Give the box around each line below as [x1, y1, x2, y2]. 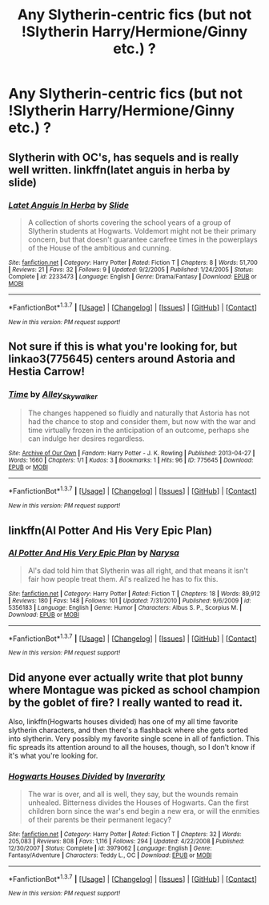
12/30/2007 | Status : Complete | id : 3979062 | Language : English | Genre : [8, 844, 212, 852]
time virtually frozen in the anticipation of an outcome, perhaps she [27, 426, 250, 435]
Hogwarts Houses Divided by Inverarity [8, 771, 166, 782]
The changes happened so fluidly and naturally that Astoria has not [27, 408, 250, 418]
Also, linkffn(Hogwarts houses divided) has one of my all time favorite [8, 717, 239, 727]
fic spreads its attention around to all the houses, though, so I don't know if [8, 743, 255, 752]
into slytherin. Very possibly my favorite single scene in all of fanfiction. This [8, 734, 260, 743]
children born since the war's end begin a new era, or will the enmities [27, 806, 260, 815]
